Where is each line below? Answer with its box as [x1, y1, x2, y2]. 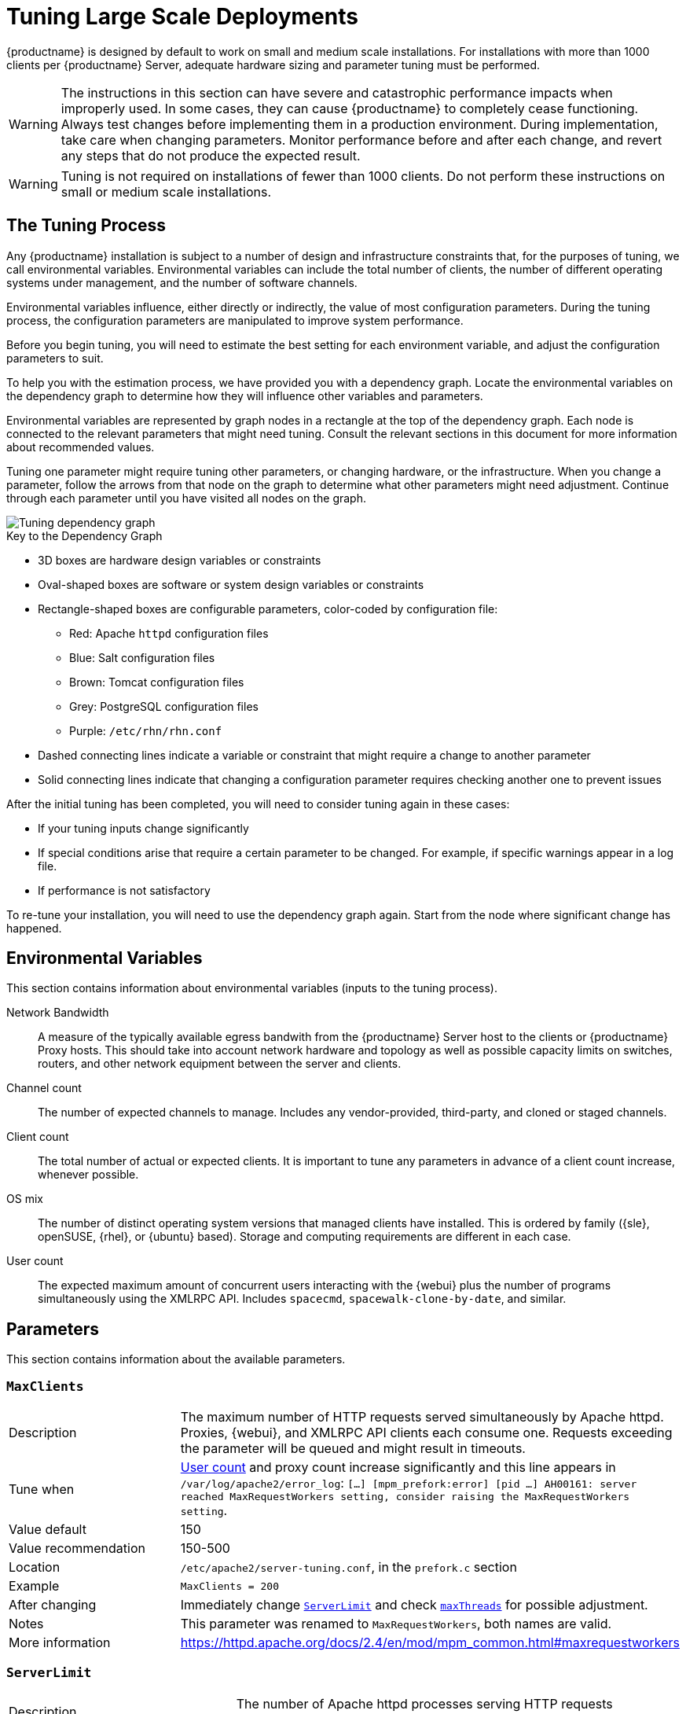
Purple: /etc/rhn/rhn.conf [69, 723, 222, 737]
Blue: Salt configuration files [69, 650, 215, 664]
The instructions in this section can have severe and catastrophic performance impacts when [61, 84, 613, 101]
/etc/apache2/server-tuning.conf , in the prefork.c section [180, 1559, 517, 1576]
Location [9, 1559, 61, 1576]
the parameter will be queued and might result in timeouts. [180, 1440, 526, 1457]
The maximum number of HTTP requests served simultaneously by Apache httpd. [180, 1409, 664, 1425]
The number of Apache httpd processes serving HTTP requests [236, 1695, 613, 1712]
